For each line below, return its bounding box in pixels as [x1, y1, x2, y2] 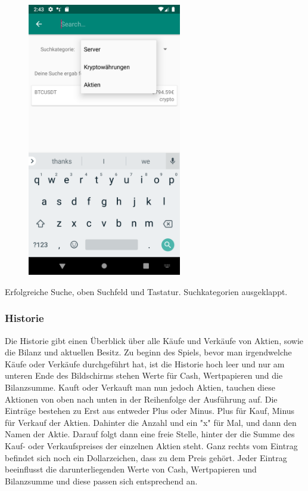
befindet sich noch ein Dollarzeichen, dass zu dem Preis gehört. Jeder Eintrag [5, 451, 287, 464]
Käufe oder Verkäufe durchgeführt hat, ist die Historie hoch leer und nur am [5, 357, 285, 370]
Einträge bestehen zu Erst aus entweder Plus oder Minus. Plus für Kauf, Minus [5, 404, 295, 417]
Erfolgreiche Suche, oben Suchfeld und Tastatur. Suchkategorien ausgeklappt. [5, 285, 288, 297]
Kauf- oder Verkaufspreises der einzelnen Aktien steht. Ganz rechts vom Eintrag [5, 440, 298, 452]
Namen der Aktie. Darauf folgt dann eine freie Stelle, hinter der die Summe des [5, 428, 295, 440]
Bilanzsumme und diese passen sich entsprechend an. [5, 474, 198, 487]
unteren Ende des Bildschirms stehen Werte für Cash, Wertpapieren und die [5, 369, 283, 382]
